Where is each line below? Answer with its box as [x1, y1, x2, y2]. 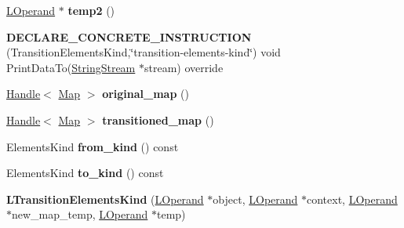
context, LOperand [307, 190, 398, 207]
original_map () [102, 85, 189, 102]
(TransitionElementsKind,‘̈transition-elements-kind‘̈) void [6, 44, 281, 60]
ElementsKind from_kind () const [6, 138, 179, 154]
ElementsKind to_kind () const [6, 165, 164, 181]
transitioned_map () [102, 111, 214, 128]
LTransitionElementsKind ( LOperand [6, 190, 204, 207]
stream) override [144, 59, 224, 75]
